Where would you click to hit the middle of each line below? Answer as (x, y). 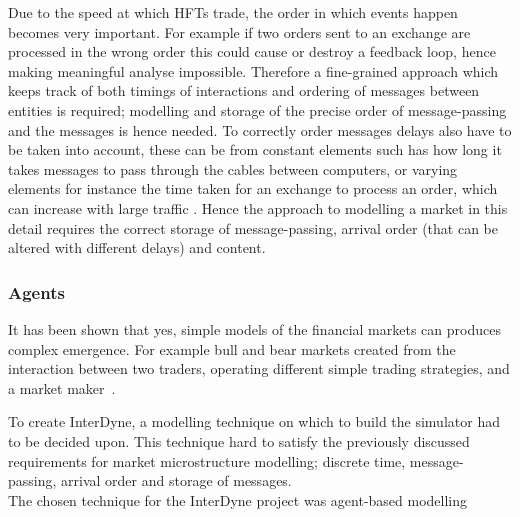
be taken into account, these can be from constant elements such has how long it (255, 149)
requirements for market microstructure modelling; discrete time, (207, 460)
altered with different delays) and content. (137, 247)
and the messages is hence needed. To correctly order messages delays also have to (260, 129)
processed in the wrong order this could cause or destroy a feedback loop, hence (252, 51)
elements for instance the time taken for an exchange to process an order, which (253, 188)
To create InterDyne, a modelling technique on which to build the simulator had (254, 421)
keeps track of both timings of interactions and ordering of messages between (244, 90)
